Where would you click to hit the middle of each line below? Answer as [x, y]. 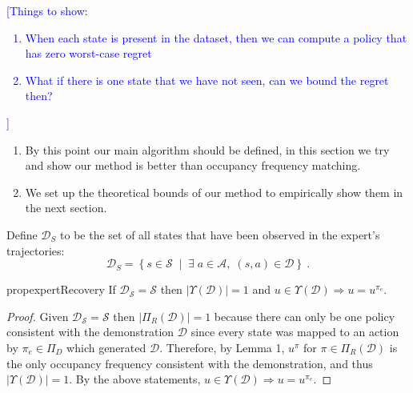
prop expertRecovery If [61, 289]
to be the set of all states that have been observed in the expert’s [220, 234]
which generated [106, 347]
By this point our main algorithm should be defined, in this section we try [207, 149]
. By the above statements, [135, 379]
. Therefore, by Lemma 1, [222, 347]
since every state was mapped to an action [295, 332]
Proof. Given [38, 316]
